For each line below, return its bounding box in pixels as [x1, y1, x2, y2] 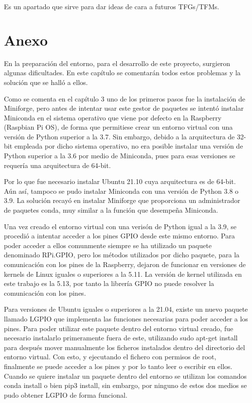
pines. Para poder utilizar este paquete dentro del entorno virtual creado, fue [4, 323, 234, 333]
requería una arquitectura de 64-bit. [4, 160, 111, 170]
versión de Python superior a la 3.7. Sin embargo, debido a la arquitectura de [4, 131, 235, 141]
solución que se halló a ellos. [4, 77, 88, 87]
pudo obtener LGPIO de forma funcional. [4, 389, 127, 400]
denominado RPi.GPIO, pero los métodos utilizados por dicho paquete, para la [4, 250, 240, 260]
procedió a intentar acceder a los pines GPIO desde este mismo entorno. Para [4, 231, 235, 241]
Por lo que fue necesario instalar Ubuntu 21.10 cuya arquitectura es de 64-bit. [4, 176, 236, 186]
